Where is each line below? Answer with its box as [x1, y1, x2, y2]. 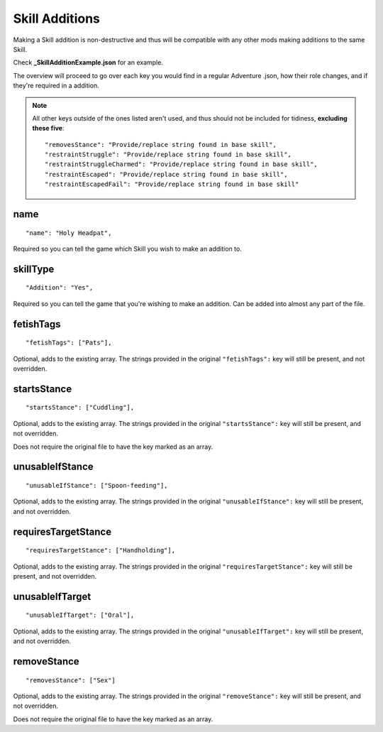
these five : [32, 124, 65, 133]
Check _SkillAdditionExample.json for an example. [13, 58, 163, 67]
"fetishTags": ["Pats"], [26, 339, 112, 347]
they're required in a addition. [13, 82, 99, 90]
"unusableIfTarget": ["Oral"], [26, 611, 135, 619]
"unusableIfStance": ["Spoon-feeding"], [26, 481, 168, 489]
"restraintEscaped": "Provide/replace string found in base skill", [45, 170, 288, 178]
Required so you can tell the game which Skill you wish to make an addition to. [13, 245, 243, 253]
